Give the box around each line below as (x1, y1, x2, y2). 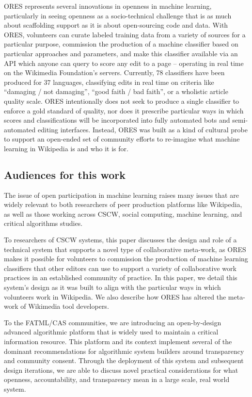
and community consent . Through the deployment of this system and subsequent (4, 355, 244, 365)
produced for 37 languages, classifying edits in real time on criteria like (4, 77, 214, 87)
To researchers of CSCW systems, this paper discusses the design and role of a (4, 235, 237, 245)
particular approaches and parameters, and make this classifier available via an (4, 48, 238, 58)
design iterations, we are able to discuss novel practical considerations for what (4, 365, 238, 375)
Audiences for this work (4, 167, 126, 182)
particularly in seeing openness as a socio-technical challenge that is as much (4, 10, 232, 20)
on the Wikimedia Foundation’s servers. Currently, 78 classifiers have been (4, 67, 225, 78)
